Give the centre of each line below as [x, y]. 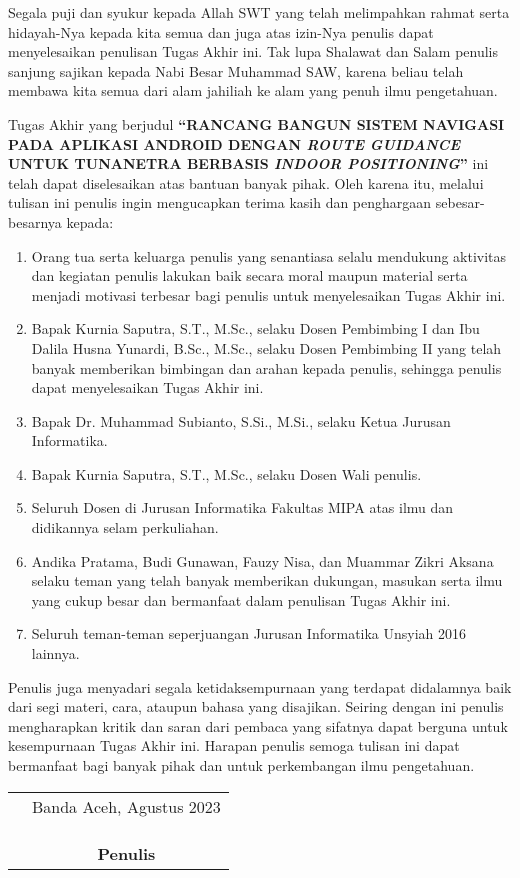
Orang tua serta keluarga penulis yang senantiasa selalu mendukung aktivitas [269, 255]
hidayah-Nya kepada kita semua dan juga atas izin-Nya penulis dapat [221, 31]
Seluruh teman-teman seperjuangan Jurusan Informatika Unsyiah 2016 [249, 633]
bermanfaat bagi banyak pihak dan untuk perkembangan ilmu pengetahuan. [241, 765]
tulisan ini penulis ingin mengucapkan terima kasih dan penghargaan [220, 202]
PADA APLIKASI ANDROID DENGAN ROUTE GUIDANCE [234, 143]
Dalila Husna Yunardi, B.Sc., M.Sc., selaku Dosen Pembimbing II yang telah [266, 347]
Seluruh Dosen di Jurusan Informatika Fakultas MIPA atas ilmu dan [242, 507]
